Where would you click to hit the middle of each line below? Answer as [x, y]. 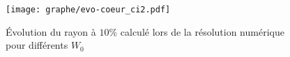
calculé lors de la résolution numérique [202, 31]
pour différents [37, 45]
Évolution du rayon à [51, 31]
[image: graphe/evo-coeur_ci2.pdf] [88, 10]
